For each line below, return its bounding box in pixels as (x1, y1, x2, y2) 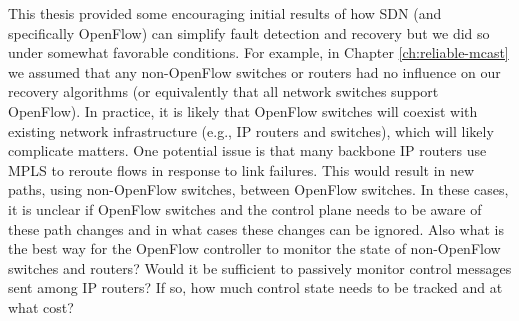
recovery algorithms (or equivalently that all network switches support (8, 81, 439, 102)
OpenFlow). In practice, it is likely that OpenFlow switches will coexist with (8, 100, 478, 121)
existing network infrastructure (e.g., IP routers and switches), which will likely (8, 120, 494, 141)
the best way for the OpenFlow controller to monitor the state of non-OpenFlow (8, 238, 501, 259)
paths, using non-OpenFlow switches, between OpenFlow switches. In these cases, (8, 179, 509, 200)
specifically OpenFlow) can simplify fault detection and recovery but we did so (8, 22, 490, 43)
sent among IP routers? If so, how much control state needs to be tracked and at (8, 277, 503, 298)
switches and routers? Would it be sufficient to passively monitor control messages (8, 257, 512, 278)
